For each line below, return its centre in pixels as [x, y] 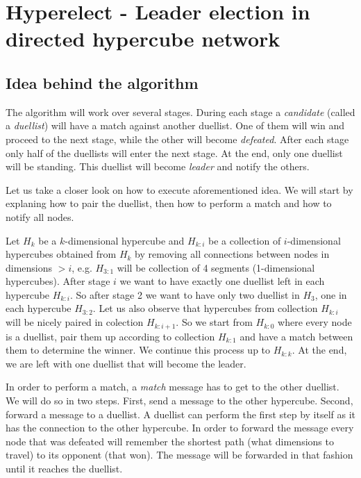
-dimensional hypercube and [125, 240]
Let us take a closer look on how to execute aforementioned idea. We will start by [179, 189]
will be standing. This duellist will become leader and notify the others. [158, 166]
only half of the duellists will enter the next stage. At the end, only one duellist [174, 153]
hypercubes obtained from [61, 254]
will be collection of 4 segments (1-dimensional [216, 267]
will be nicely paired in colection [75, 322]
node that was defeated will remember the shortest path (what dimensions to [170, 441]
